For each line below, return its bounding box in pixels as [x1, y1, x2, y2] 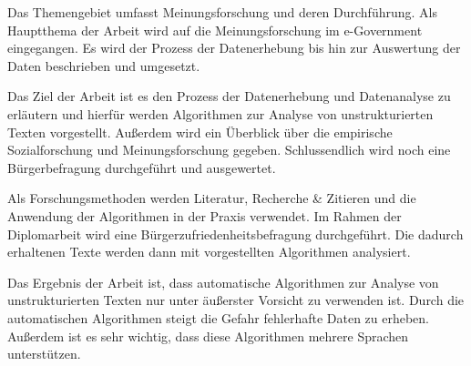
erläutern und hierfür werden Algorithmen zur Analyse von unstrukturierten [7, 104, 434, 123]
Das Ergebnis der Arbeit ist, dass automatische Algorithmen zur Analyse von [7, 272, 439, 291]
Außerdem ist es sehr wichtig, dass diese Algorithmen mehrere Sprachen [7, 326, 409, 345]
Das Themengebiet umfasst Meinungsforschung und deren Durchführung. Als [7, 3, 437, 21]
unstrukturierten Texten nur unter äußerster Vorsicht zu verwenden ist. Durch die [7, 290, 465, 310]
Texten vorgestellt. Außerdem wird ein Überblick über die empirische [7, 122, 393, 141]
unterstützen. [7, 344, 81, 363]
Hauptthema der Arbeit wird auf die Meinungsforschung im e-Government [7, 20, 423, 39]
